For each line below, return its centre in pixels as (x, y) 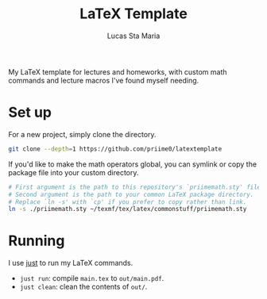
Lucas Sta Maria (133, 36)
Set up (30, 113)
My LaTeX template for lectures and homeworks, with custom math (118, 71)
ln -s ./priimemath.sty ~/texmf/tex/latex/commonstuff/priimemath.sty (128, 209)
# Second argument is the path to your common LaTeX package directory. (131, 194)
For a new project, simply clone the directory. (82, 134)
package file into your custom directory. (74, 172)
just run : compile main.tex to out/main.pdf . (92, 278)
